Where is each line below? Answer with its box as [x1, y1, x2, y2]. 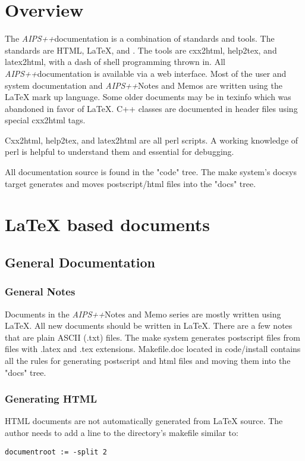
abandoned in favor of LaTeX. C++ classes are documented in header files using [5, 102, 298, 114]
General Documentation [5, 253, 156, 272]
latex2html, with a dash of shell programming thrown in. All [5, 55, 225, 68]
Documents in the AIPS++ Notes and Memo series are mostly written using [5, 307, 281, 320]
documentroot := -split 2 [5, 447, 107, 456]
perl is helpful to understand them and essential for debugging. [5, 145, 234, 158]
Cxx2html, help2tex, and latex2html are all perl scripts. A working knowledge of [5, 133, 298, 146]
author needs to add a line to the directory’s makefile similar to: [5, 426, 238, 438]
